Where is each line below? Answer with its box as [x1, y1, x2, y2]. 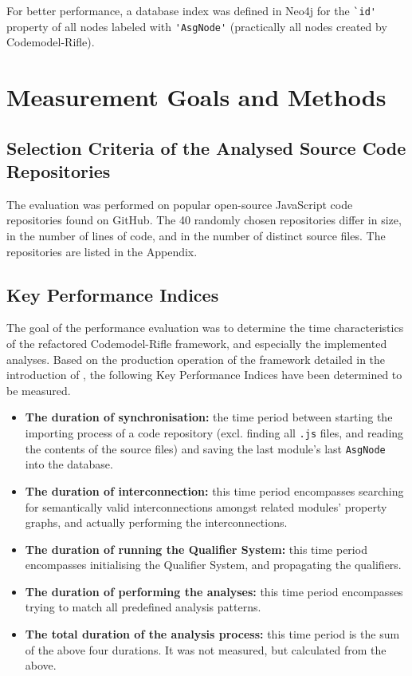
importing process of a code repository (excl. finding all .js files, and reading [25, 425, 404, 441]
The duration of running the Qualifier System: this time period [25, 540, 367, 557]
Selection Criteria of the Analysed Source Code [6, 135, 406, 160]
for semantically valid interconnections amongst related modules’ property [25, 498, 387, 515]
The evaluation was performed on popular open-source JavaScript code [6, 196, 353, 212]
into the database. [25, 456, 113, 472]
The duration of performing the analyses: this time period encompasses [25, 583, 403, 599]
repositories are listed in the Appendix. [6, 243, 198, 259]
